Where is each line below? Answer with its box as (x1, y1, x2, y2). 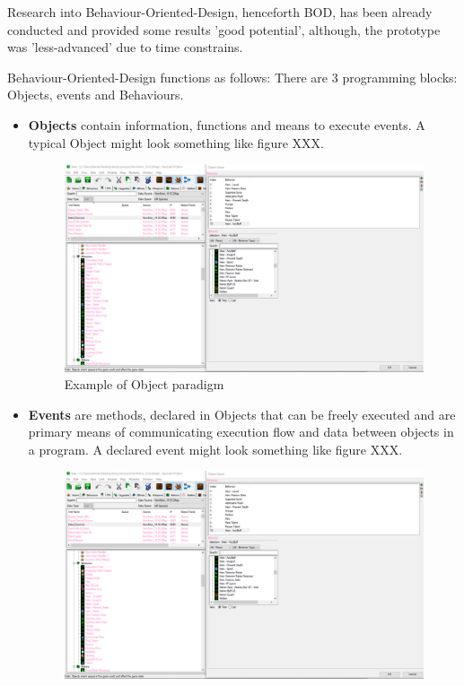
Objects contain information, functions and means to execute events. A (28, 115, 425, 134)
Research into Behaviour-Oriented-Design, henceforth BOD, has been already (7, 3, 433, 21)
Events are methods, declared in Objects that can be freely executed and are (28, 404, 456, 423)
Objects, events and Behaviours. (7, 85, 184, 104)
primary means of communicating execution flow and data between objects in (28, 422, 454, 441)
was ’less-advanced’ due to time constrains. (7, 38, 243, 56)
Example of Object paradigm (64, 375, 224, 394)
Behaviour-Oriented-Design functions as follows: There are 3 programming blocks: (7, 67, 458, 86)
